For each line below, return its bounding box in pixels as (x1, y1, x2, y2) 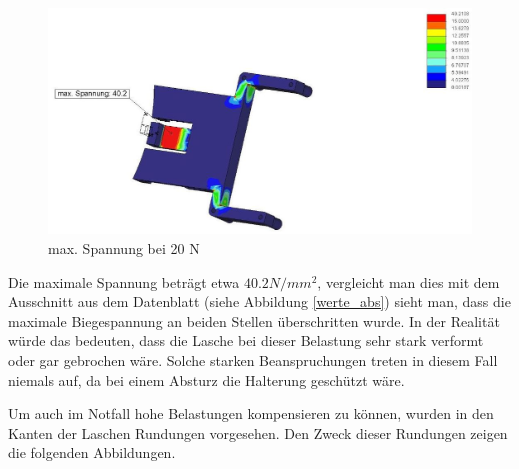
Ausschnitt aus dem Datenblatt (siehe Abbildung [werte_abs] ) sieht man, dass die (8, 291, 511, 312)
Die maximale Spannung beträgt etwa (8, 271, 240, 292)
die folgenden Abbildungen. (8, 442, 176, 463)
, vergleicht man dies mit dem (317, 271, 500, 292)
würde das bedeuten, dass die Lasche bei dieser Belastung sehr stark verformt (8, 330, 484, 351)
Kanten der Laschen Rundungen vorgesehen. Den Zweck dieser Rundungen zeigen (8, 422, 508, 443)
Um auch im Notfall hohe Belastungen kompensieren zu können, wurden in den (8, 403, 494, 424)
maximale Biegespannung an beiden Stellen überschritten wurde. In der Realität (8, 310, 500, 331)
